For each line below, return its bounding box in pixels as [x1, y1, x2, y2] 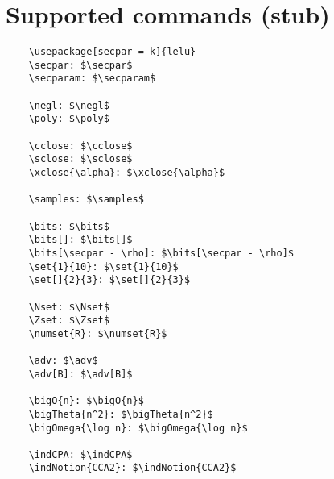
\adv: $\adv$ [28, 355, 98, 367]
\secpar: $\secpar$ [28, 59, 133, 71]
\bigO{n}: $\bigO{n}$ [28, 395, 144, 407]
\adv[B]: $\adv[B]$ [28, 368, 133, 380]
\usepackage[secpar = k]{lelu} [28, 46, 196, 58]
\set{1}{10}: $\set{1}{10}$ [28, 260, 179, 273]
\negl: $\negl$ [28, 99, 109, 111]
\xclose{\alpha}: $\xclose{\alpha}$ [28, 167, 225, 179]
